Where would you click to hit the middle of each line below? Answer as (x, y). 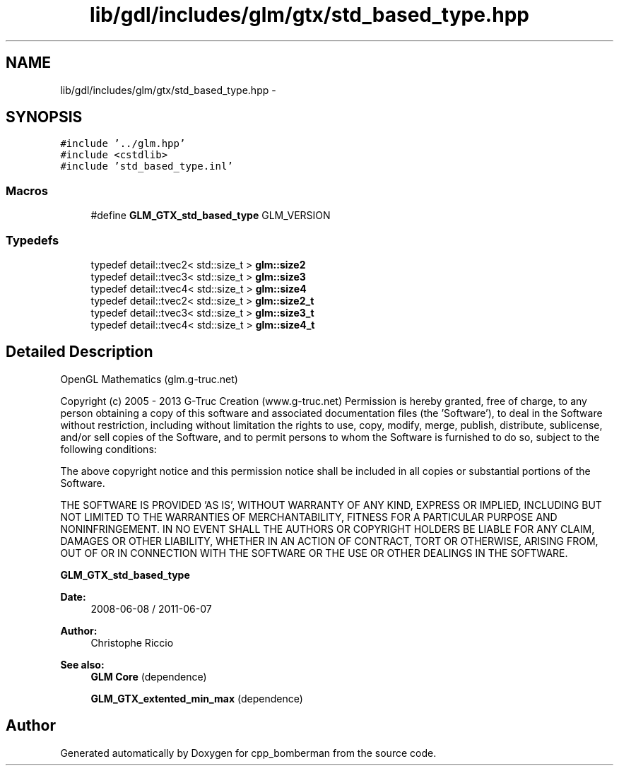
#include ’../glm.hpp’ (123, 144)
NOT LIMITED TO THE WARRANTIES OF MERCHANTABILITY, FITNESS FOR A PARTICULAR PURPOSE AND (309, 517)
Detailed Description (79, 352)
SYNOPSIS (44, 117)
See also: (82, 664)
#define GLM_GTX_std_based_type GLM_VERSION (211, 216)
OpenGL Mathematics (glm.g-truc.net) (149, 379)
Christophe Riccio (132, 642)
